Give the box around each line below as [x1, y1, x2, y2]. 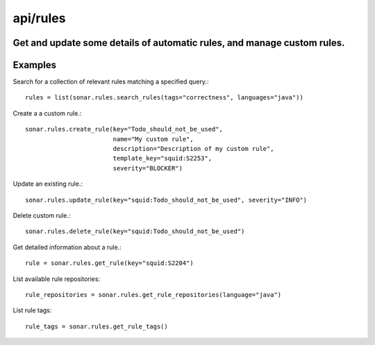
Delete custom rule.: [12, 211, 71, 219]
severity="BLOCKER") [112, 164, 183, 172]
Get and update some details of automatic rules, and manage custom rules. [12, 37, 345, 49]
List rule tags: [12, 306, 52, 314]
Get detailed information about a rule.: [12, 243, 122, 251]
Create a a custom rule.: [12, 109, 82, 118]
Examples [12, 59, 57, 71]
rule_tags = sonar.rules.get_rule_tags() [25, 322, 168, 330]
